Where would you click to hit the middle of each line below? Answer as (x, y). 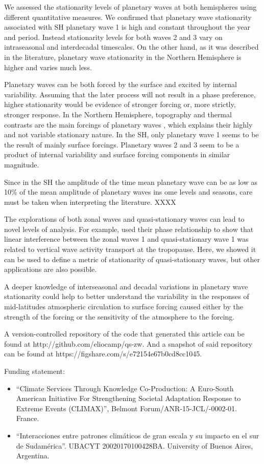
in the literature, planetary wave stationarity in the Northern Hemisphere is (123, 57)
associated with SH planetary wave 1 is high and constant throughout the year (127, 27)
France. (28, 418)
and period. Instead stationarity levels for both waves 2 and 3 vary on (113, 37)
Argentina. (33, 456)
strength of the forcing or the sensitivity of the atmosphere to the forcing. (119, 316)
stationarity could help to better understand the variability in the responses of (127, 296)
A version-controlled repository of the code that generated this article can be (124, 334)
